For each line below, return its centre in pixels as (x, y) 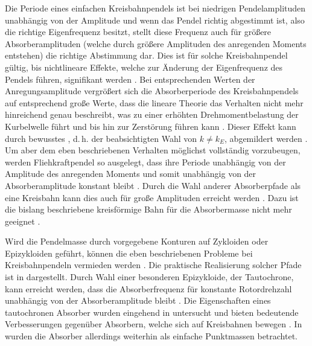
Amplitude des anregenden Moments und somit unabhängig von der (131, 174)
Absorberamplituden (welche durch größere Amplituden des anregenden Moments (156, 43)
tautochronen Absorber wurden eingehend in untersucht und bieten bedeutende (152, 312)
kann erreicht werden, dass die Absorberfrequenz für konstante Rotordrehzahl (148, 288)
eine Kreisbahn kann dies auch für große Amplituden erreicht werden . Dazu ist (152, 197)
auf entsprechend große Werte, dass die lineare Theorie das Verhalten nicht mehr (154, 102)
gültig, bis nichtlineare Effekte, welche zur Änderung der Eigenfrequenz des (144, 67)
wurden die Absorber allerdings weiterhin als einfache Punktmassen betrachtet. (151, 336)
